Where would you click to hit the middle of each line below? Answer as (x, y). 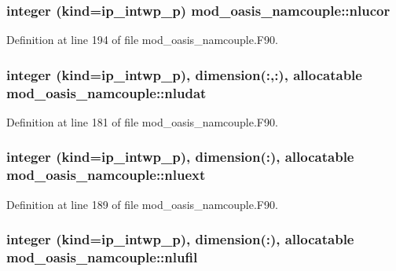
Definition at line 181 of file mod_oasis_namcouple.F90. (142, 121)
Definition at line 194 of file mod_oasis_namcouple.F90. (142, 40)
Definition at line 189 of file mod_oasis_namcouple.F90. (142, 204)
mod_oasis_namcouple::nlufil (102, 257)
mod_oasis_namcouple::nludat (106, 92)
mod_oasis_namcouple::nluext (106, 175)
